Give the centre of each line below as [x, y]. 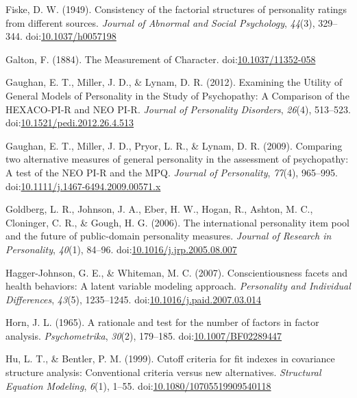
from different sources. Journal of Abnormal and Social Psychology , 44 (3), [160, 22]
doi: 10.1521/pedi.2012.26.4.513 [70, 122]
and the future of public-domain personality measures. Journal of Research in [169, 236]
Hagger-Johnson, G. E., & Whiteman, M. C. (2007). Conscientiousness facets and [177, 272]
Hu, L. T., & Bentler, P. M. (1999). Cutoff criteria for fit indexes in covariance [170, 359]
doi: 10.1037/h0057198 [71, 36]
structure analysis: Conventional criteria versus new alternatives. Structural [163, 372]
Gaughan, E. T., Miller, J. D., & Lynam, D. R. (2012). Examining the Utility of [174, 82]
